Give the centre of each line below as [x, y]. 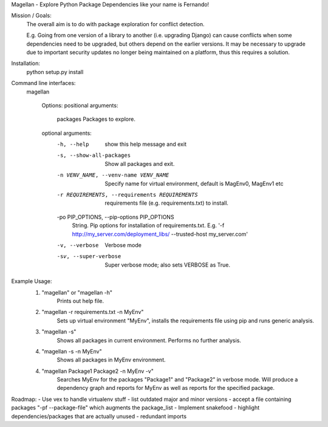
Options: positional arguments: [80, 105]
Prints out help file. [80, 301]
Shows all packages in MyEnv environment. [111, 360]
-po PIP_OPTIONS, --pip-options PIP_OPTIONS [115, 217]
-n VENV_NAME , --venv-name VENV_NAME [113, 175]
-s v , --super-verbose [89, 256]
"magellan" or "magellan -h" [77, 292]
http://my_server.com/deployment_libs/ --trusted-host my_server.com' [160, 234]
